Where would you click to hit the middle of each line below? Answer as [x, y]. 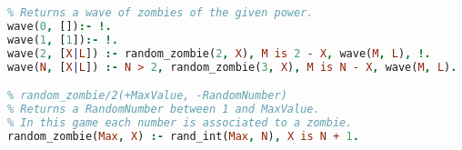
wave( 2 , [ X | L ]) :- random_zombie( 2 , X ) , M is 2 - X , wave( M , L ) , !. [219, 53]
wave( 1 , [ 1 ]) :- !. [63, 40]
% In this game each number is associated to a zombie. [180, 122]
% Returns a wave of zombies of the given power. [161, 13]
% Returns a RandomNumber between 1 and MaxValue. [164, 109]
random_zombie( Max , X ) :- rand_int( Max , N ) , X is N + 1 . [183, 136]
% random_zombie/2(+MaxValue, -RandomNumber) [147, 96]
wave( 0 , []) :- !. [60, 26]
